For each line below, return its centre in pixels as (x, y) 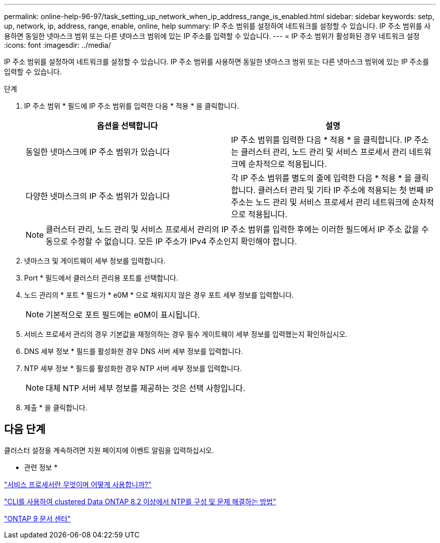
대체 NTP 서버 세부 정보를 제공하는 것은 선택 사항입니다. (146, 388)
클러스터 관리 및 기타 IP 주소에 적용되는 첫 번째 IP (346, 190)
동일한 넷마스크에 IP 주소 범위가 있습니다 (98, 152)
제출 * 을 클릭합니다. (56, 408)
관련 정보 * (41, 467)
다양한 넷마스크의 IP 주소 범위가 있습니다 (98, 196)
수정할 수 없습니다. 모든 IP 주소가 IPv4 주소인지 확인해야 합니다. (184, 241)
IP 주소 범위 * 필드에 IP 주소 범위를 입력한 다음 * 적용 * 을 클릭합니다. (132, 106)
